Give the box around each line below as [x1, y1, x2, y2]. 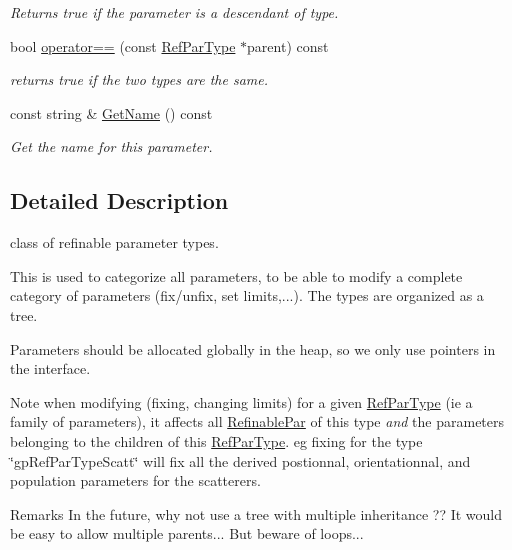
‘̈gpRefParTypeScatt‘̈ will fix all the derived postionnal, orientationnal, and [10, 450, 471, 471]
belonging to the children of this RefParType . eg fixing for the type [10, 430, 423, 451]
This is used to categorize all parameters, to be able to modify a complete [10, 265, 463, 286]
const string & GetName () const [10, 102, 213, 123]
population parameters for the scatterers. [10, 470, 261, 491]
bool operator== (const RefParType [10, 35, 236, 56]
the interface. [10, 358, 91, 379]
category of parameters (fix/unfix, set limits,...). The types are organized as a [10, 285, 484, 306]
